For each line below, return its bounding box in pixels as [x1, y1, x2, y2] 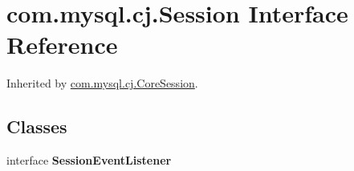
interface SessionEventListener [6, 152, 172, 169]
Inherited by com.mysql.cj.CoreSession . [6, 75, 198, 92]
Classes [6, 114, 67, 139]
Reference [6, 28, 118, 61]
